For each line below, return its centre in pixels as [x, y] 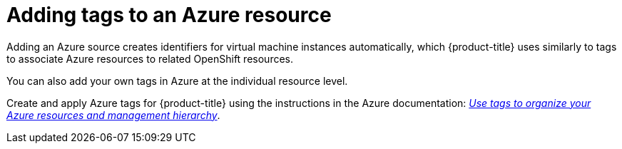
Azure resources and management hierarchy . [113, 115]
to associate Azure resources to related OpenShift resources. [150, 58]
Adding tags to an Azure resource [169, 15]
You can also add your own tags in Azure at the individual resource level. [177, 81]
